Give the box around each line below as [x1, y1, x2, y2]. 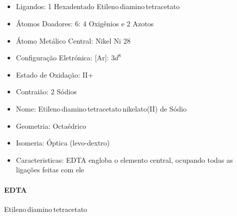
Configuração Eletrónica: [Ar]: [16, 52, 109, 63]
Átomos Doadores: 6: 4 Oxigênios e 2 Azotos [16, 18, 154, 28]
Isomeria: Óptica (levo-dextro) [16, 137, 110, 148]
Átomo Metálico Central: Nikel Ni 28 [16, 35, 131, 46]
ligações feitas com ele [16, 164, 84, 175]
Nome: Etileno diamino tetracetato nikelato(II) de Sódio [16, 103, 187, 114]
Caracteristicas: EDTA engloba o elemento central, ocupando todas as [16, 154, 233, 165]
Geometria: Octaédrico [16, 120, 86, 131]
